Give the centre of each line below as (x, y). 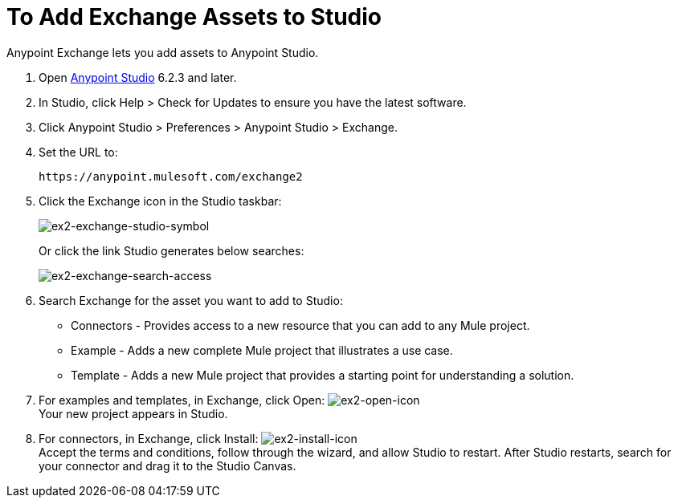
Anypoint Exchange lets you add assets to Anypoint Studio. (163, 52)
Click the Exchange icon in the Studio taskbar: (160, 201)
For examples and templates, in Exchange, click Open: (182, 400)
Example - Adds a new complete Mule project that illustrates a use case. (262, 350)
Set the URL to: (78, 152)
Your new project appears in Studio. (133, 413)
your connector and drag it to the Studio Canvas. (167, 465)
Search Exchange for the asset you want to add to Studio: (191, 300)
